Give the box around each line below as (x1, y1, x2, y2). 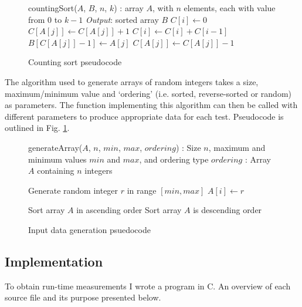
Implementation (5, 252, 103, 270)
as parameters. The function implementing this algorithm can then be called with (5, 99, 298, 111)
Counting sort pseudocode (28, 56, 122, 68)
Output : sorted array (85, 13, 159, 25)
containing (37, 164, 74, 177)
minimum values (28, 153, 87, 165)
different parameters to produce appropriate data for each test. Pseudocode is (5, 110, 284, 122)
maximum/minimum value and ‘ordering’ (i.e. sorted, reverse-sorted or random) (5, 87, 291, 99)
